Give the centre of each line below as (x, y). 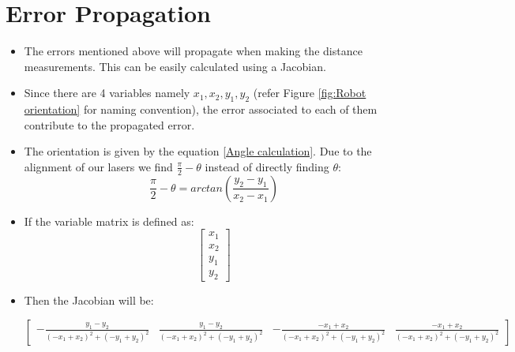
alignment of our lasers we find (98, 166)
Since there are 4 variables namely (107, 93)
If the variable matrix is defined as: (109, 221)
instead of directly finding (267, 166)
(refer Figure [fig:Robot (310, 93)
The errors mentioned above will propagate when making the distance (193, 51)
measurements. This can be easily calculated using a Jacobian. (175, 66)
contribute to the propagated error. (109, 124)
